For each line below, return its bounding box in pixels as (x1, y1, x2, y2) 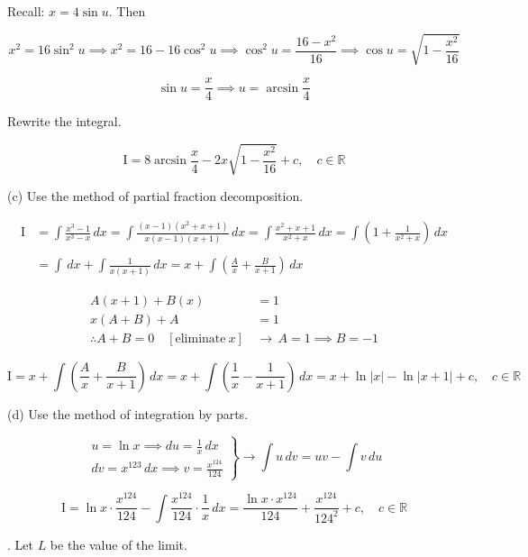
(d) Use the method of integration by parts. (7, 404, 249, 423)
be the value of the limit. (50, 534, 187, 553)
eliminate (175, 332, 226, 345)
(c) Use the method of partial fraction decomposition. (7, 187, 304, 205)
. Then (108, 2, 146, 20)
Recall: (7, 2, 45, 20)
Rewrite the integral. (7, 112, 122, 131)
